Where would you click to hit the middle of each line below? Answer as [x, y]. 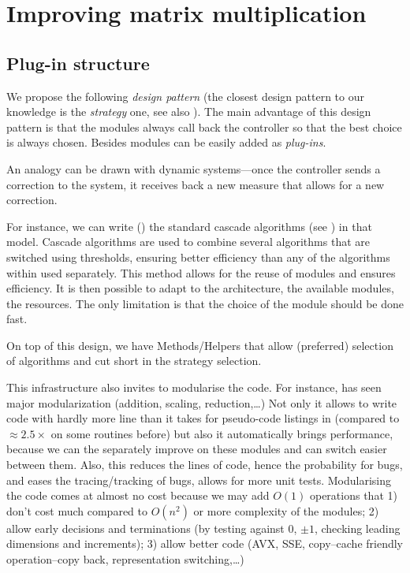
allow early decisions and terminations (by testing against [145, 528]
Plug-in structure [78, 63]
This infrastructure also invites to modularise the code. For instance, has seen [194, 387]
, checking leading [357, 528]
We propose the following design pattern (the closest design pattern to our [185, 96]
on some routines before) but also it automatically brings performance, [222, 433]
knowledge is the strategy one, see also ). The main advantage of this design [189, 112]
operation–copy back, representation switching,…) [125, 559]
